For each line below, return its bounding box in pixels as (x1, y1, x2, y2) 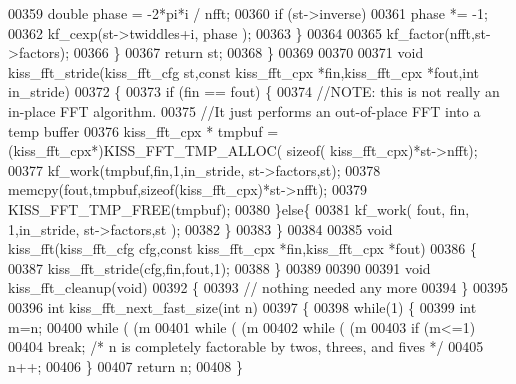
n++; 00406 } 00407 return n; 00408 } (8, 355, 243, 376)
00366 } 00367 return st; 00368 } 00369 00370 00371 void (73, 42, 424, 63)
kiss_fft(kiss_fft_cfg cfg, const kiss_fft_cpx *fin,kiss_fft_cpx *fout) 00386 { (8, 238, 477, 259)
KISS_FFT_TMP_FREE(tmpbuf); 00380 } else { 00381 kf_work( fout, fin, (8, 198, 470, 219)
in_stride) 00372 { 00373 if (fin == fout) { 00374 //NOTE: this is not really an (8, 81, 500, 102)
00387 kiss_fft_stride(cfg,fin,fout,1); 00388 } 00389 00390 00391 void (8, 257, 431, 278)
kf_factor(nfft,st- (386, 22, 491, 43)
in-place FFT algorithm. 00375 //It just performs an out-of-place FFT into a (8, 100, 481, 121)
